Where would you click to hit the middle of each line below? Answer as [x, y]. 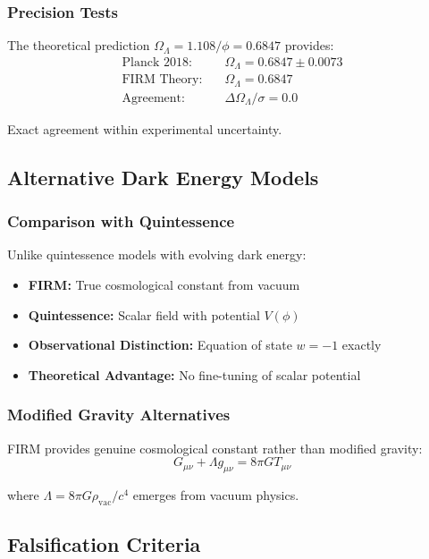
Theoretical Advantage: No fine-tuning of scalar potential [194, 374]
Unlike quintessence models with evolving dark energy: [157, 254]
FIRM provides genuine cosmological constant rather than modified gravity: [215, 448]
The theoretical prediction [79, 45]
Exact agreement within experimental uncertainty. [145, 128]
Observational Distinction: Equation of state [160, 345]
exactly [362, 345]
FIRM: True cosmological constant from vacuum [164, 284]
